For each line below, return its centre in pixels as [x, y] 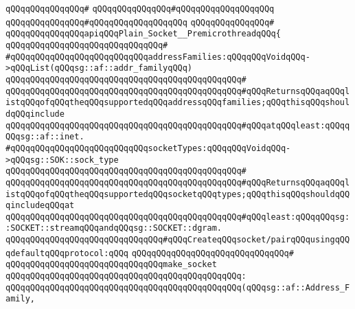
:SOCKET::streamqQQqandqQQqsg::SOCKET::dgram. [114, 228]
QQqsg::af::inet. [45, 137]
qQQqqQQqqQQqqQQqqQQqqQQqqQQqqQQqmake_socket [111, 265]
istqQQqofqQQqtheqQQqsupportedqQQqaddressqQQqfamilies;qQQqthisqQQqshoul [178, 103]
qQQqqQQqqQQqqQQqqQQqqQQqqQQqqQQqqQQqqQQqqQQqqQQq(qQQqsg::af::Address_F [178, 287]
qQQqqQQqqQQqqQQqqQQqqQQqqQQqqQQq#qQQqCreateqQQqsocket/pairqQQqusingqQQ [178, 240]
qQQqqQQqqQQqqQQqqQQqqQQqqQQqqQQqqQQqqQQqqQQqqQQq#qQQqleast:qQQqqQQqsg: [178, 217]
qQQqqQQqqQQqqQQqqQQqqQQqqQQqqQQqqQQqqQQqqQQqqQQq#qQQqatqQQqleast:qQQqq [178, 125]
